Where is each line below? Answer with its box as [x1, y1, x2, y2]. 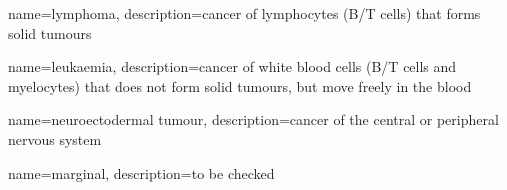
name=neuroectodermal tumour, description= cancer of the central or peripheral [8, 109, 499, 130]
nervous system [8, 128, 102, 149]
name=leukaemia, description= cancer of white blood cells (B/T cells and [8, 56, 457, 77]
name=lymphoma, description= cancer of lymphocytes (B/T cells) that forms [8, 3, 481, 23]
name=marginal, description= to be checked [8, 162, 275, 183]
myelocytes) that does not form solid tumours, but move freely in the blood [8, 75, 472, 96]
